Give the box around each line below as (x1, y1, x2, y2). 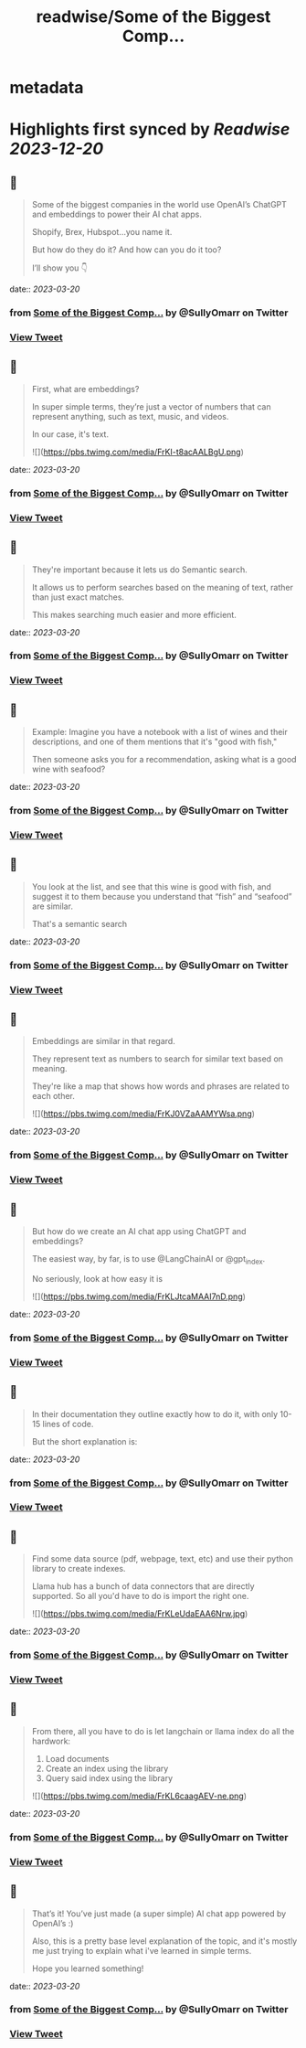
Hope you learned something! (31, 1963, 144, 1974)
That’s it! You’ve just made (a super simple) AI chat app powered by (31, 1908, 287, 1919)
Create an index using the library (45, 1763, 169, 1774)
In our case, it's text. (31, 428, 110, 440)
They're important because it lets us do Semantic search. (31, 564, 248, 575)
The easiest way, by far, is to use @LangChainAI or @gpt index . (31, 1253, 266, 1266)
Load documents (45, 1753, 110, 1764)
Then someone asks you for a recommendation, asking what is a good (31, 754, 297, 765)
